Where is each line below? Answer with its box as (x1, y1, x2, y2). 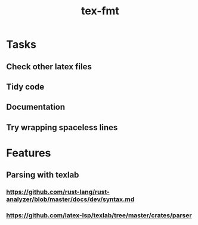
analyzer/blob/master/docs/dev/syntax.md (6, 195, 135, 204)
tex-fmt (81, 4, 119, 18)
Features (6, 146, 51, 159)
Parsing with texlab (6, 170, 79, 180)
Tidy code (6, 82, 45, 92)
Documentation (6, 102, 66, 112)
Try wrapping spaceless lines (6, 122, 118, 132)
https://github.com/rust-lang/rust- (6, 188, 110, 196)
